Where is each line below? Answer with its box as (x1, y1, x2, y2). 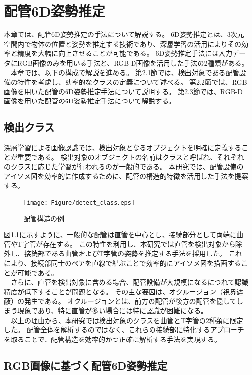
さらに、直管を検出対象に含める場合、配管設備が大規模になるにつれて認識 (10, 277, 249, 287)
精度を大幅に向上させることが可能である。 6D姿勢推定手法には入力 (17, 48, 233, 58)
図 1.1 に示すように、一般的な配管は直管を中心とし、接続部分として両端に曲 (4, 229, 244, 239)
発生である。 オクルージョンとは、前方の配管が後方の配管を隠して (24, 296, 237, 306)
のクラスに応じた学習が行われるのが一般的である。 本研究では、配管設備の (4, 161, 244, 171)
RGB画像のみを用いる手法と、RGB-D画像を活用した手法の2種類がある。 (17, 57, 249, 68)
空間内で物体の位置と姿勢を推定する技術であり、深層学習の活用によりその (4, 38, 242, 49)
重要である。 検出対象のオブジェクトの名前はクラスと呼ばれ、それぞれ (17, 152, 244, 162)
